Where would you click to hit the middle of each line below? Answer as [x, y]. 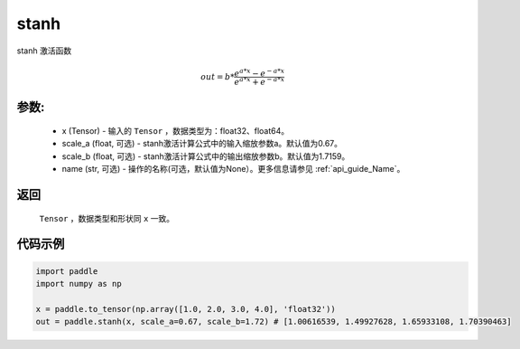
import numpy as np [79, 284]
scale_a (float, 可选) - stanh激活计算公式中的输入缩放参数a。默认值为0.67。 [202, 144]
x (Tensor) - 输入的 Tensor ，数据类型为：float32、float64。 [176, 131]
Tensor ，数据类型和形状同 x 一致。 [107, 218]
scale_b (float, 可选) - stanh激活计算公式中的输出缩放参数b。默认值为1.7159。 [206, 156]
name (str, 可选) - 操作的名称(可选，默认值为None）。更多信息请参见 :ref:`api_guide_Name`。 [233, 169]
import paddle [67, 271]
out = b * [217, 76]
